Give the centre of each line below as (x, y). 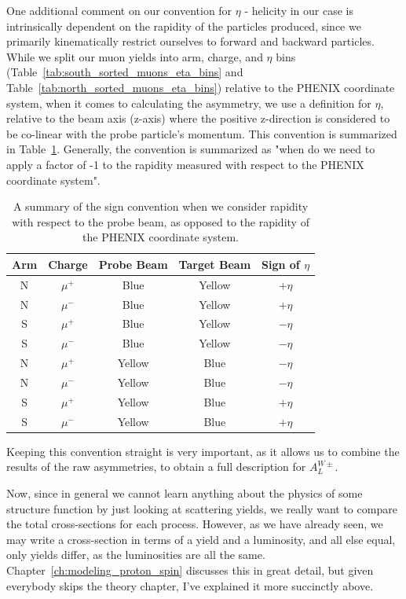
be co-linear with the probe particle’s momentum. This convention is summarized (202, 133)
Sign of (281, 264)
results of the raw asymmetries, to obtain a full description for (156, 467)
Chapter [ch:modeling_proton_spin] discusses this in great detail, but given (190, 570)
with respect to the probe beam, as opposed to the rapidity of (161, 221)
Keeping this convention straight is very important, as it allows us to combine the (203, 451)
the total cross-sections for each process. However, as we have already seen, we (195, 524)
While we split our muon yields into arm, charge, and (135, 56)
